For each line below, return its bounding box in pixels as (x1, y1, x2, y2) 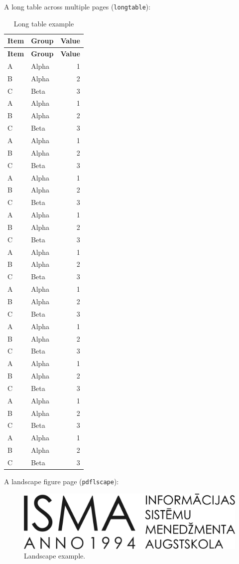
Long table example (13, 18, 74, 28)
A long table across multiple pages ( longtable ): (4, 1, 151, 11)
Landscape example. (24, 551, 86, 561)
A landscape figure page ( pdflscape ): (4, 476, 119, 487)
